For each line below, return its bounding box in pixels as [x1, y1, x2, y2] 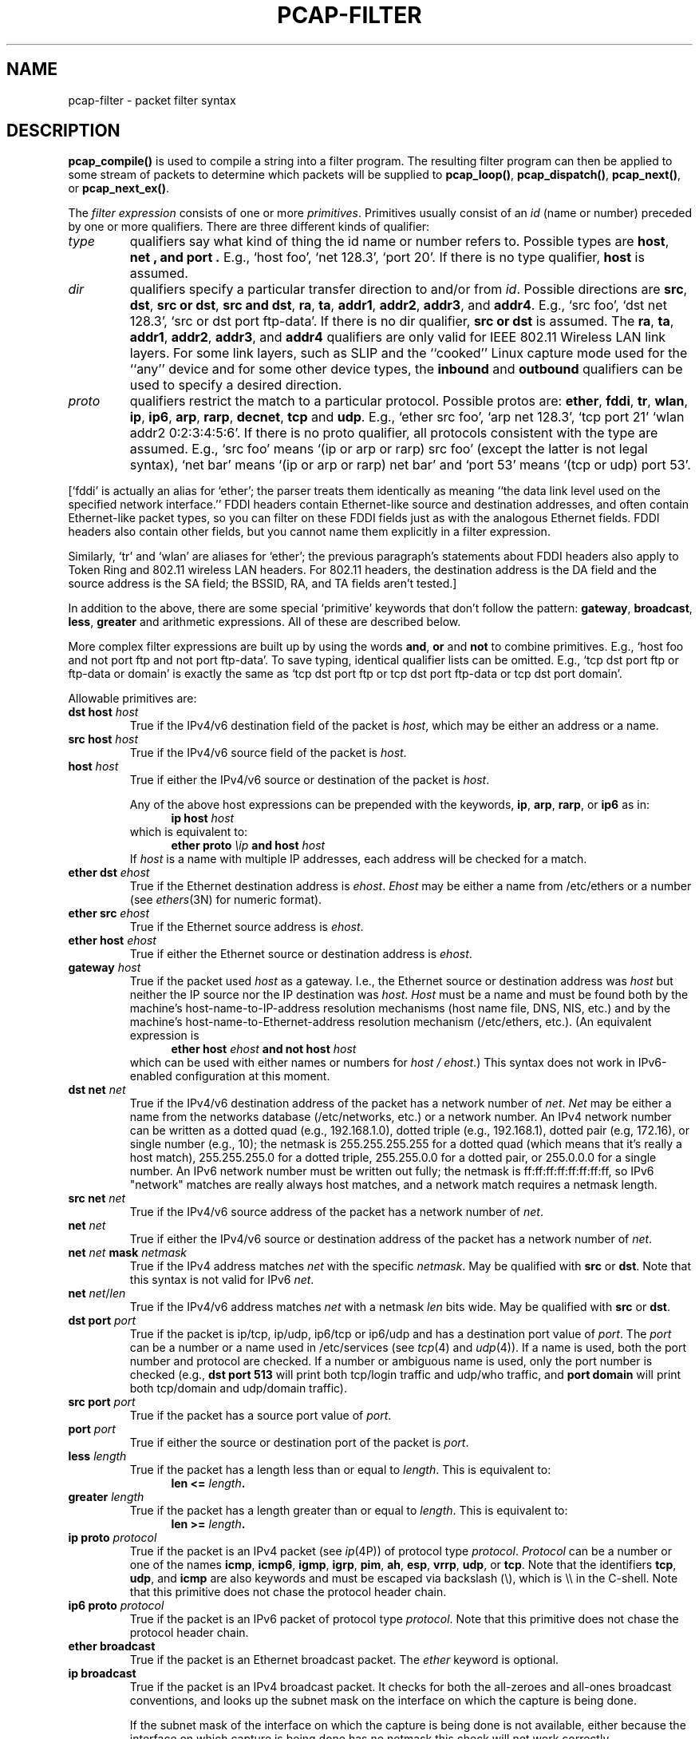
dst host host [68, 705, 139, 719]
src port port [68, 1395, 136, 1409]
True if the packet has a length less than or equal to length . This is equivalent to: [129, 1463, 551, 1477]
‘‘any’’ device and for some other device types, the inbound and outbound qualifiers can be [129, 361, 683, 378]
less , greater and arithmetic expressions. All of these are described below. [68, 615, 461, 629]
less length [68, 1449, 127, 1464]
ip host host [171, 811, 235, 826]
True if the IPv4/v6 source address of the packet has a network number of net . [129, 1205, 543, 1219]
